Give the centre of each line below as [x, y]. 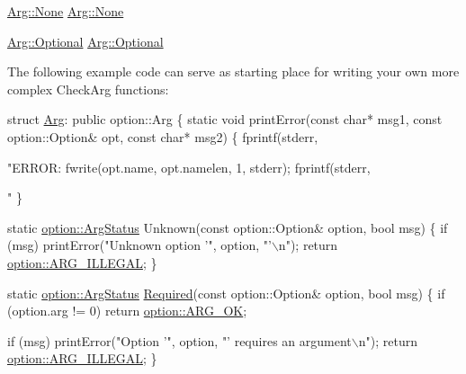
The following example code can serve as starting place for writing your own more [233, 71]
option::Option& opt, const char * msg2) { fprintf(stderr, [163, 136]
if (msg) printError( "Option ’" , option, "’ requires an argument [179, 340]
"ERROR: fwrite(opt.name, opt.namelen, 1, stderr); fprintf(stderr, [189, 167]
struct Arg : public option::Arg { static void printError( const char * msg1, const [225, 119]
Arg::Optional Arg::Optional [85, 41]
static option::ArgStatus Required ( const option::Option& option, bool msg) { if [226, 293]
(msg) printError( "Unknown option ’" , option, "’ [139, 245]
